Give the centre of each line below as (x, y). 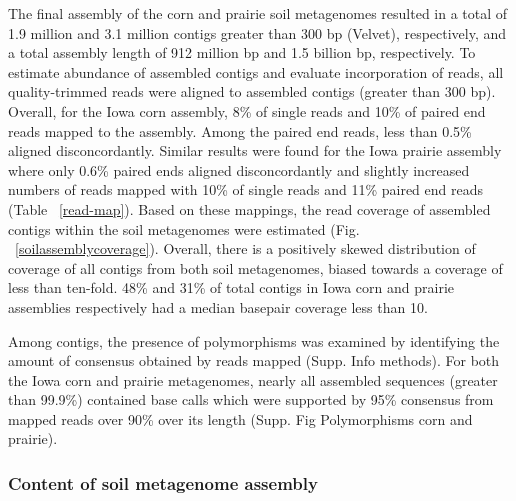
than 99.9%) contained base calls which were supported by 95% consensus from (251, 399)
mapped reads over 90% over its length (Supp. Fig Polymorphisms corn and (240, 418)
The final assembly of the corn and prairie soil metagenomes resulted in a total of (258, 13)
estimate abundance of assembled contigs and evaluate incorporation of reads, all (256, 71)
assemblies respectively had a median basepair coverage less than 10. (218, 306)
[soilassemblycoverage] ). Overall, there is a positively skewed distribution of (245, 248)
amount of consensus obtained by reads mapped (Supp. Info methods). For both (254, 360)
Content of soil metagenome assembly (163, 482)
